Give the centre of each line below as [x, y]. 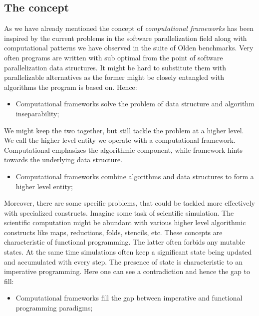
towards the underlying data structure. [63, 159]
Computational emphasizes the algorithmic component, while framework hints [123, 150]
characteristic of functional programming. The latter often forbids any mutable [125, 242]
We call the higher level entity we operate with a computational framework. [120, 140]
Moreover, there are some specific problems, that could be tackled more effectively [129, 203]
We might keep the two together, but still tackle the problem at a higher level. [124, 130]
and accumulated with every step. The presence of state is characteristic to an [124, 261]
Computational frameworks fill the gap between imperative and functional [129, 298]
